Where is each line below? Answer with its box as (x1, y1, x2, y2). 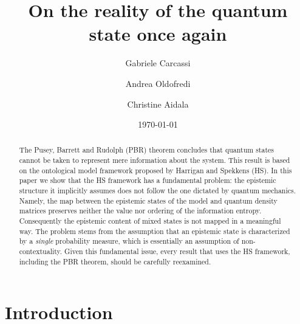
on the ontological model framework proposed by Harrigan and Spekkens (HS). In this (19, 165, 292, 175)
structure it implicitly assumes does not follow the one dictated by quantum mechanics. (19, 185, 296, 196)
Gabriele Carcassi (125, 57, 191, 69)
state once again (89, 21, 227, 46)
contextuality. (19, 246, 63, 257)
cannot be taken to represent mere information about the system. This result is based (19, 155, 290, 165)
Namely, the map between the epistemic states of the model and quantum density (19, 195, 278, 205)
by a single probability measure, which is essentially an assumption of (19, 236, 239, 246)
